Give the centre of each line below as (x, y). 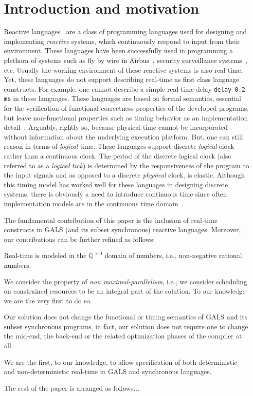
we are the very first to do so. (48, 300)
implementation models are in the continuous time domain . (94, 203)
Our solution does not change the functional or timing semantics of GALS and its (126, 317)
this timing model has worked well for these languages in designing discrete (116, 184)
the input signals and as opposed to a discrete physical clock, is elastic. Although (125, 175)
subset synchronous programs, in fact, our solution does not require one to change (126, 326)
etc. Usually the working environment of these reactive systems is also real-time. (124, 69)
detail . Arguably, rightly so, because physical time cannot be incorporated (116, 127)
